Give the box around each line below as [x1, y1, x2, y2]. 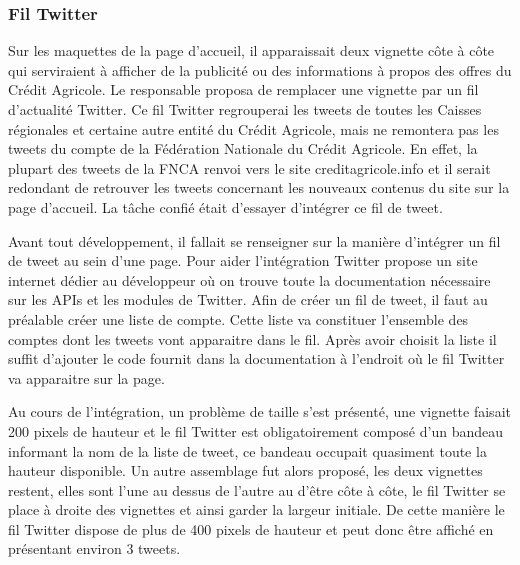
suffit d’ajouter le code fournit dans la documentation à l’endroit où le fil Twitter [8, 348, 505, 369]
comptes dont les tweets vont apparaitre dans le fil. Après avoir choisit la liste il [8, 328, 497, 349]
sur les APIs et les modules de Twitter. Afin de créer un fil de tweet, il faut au [8, 289, 488, 310]
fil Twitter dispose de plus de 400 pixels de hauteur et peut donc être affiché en [8, 518, 494, 539]
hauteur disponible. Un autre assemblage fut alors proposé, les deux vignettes [8, 460, 483, 481]
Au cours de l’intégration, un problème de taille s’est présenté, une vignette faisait [8, 401, 511, 422]
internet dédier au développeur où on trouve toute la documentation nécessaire [8, 269, 491, 290]
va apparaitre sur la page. [8, 367, 165, 388]
